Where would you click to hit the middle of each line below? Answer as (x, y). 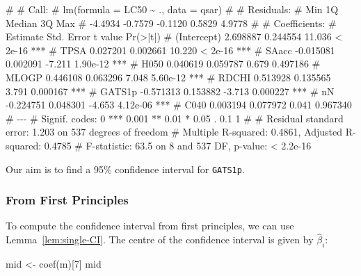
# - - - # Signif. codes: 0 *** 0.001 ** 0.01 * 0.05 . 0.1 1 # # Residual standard (175, 118)
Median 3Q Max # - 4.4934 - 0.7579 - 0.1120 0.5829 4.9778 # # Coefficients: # (171, 23)
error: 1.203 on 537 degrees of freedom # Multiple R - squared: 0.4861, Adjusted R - (181, 132)
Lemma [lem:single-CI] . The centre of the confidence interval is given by (160, 240)
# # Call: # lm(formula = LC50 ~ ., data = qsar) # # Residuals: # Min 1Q (172, 9)
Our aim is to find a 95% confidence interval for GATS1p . (125, 169)
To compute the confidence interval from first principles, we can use (150, 226)
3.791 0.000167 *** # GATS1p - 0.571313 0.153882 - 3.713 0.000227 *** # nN (170, 91)
